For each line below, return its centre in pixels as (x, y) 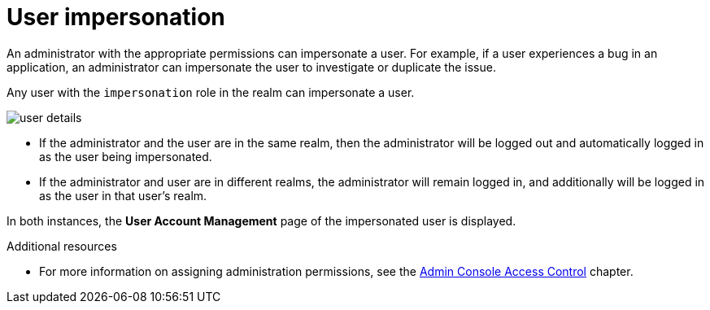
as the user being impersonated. (126, 156)
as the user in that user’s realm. (123, 195)
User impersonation (116, 17)
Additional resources (62, 246)
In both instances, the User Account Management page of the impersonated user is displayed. (261, 220)
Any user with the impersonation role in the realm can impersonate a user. (211, 92)
